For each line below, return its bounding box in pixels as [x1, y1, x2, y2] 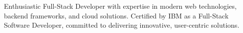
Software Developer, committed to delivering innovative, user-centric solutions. [4, 20, 240, 30]
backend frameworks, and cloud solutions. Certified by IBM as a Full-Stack [4, 10, 229, 20]
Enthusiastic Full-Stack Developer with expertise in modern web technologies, [4, 1, 237, 11]
